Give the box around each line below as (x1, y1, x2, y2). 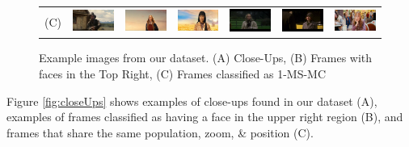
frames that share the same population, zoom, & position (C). (6, 124, 314, 141)
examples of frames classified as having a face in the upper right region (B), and (6, 108, 403, 125)
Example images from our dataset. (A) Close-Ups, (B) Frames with (39, 49, 373, 66)
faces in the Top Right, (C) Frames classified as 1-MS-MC (39, 65, 327, 82)
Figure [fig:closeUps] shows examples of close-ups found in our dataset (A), (6, 92, 377, 109)
